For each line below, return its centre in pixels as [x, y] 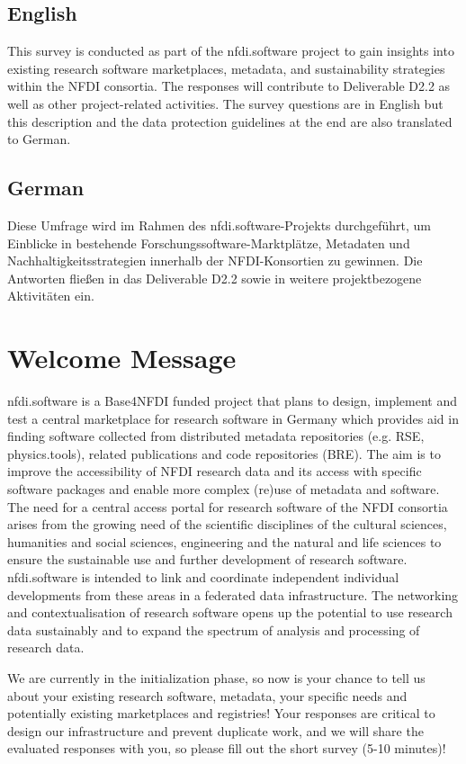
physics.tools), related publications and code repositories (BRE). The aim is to [224, 453]
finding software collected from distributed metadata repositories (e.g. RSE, [216, 436]
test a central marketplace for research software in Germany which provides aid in [233, 418]
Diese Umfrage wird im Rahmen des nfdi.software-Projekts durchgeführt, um [219, 225]
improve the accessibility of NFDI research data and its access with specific [215, 471]
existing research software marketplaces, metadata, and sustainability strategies [226, 68]
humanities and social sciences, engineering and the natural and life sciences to [224, 541]
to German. [39, 139]
